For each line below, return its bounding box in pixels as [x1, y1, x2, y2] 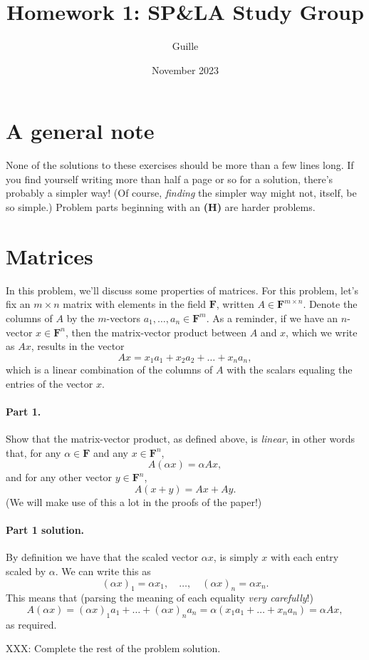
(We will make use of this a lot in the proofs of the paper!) [6, 494, 262, 509]
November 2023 [151, 62, 219, 77]
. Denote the [303, 297, 358, 311]
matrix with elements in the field [63, 297, 206, 311]
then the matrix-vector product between [71, 324, 247, 339]
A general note [6, 116, 155, 145]
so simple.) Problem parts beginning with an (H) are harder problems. [6, 200, 316, 215]
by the [66, 310, 95, 325]
